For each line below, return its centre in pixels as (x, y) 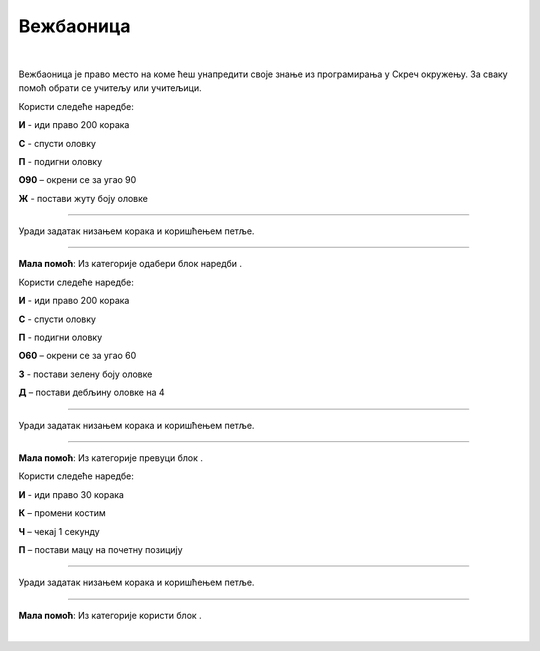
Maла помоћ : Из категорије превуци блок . (111, 457)
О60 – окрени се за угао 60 (77, 356)
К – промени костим (62, 513)
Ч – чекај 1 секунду (59, 531)
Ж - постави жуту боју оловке (83, 198)
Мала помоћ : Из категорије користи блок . (110, 615)
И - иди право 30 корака (71, 494)
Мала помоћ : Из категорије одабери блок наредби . (130, 264)
